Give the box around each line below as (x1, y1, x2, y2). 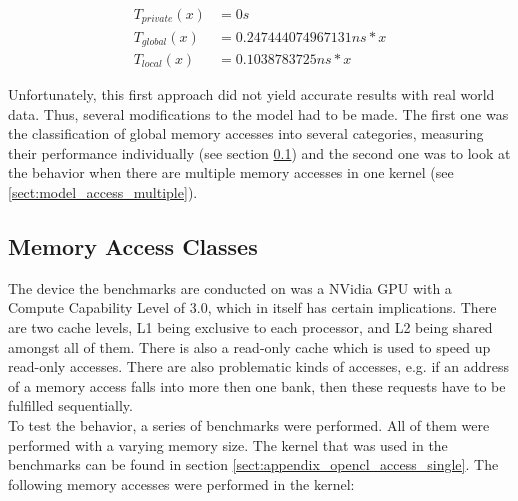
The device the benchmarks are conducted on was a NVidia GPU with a (8, 277, 452, 298)
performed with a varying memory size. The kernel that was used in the (8, 434, 448, 455)
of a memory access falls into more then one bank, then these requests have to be (8, 375, 506, 396)
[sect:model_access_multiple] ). (8, 181, 198, 202)
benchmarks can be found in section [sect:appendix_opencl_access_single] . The (8, 454, 499, 475)
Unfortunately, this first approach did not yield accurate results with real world (8, 84, 495, 104)
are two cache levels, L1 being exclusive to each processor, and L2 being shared (8, 316, 493, 337)
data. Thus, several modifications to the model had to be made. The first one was (8, 103, 509, 124)
